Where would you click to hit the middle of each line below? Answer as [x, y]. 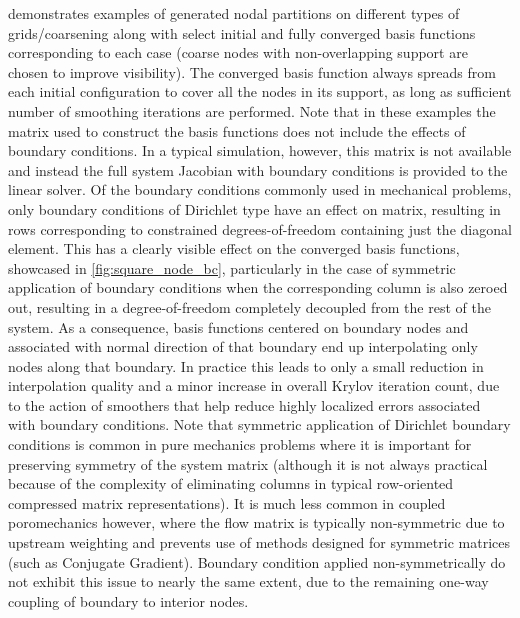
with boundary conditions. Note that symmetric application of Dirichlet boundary [259, 424]
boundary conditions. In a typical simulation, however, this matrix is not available [260, 150]
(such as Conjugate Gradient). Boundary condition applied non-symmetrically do [257, 561]
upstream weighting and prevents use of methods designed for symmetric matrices [259, 542]
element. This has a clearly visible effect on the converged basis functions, [234, 248]
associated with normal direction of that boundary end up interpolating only [243, 346]
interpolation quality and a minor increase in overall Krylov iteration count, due [254, 385]
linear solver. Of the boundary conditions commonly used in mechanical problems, [260, 189]
